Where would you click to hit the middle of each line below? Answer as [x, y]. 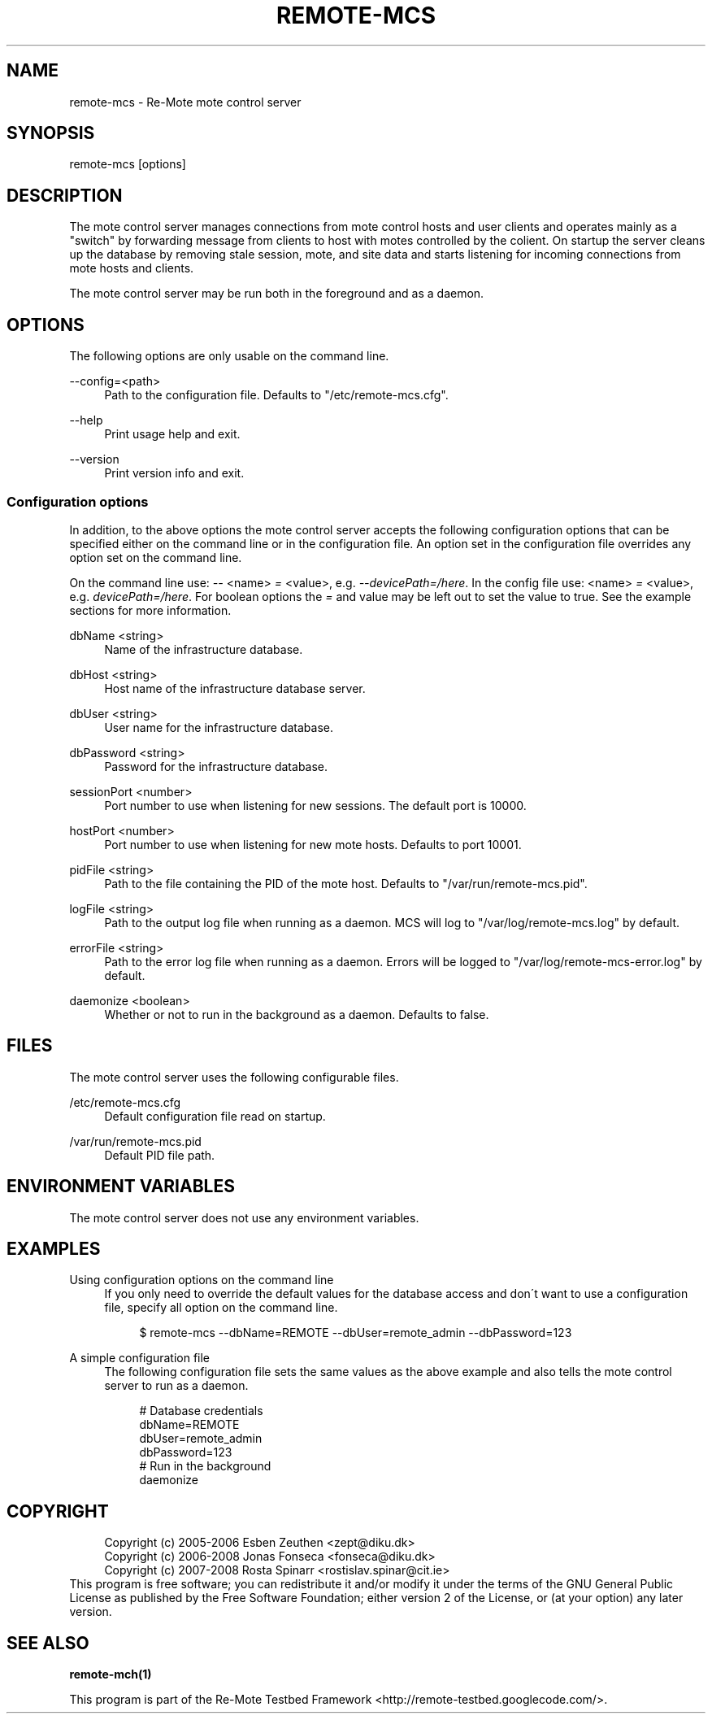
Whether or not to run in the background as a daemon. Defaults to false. [297, 1014]
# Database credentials [201, 1411]
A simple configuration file [140, 1358]
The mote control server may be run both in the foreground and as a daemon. [277, 294]
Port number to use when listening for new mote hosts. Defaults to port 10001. [313, 844]
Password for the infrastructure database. [216, 766]
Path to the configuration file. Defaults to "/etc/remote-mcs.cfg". [276, 395]
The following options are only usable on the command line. [229, 356]
